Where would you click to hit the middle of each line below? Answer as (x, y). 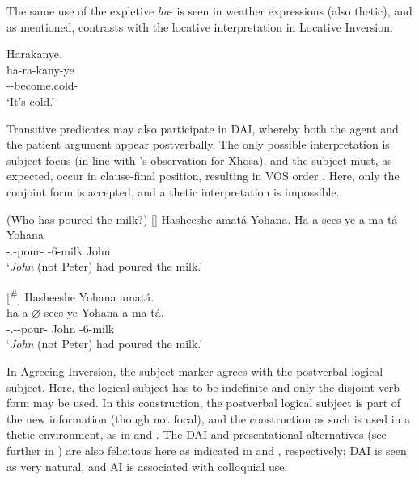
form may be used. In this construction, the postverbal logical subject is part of (204, 403)
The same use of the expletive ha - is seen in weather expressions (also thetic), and (209, 11)
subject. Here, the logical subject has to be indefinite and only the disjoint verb (203, 387)
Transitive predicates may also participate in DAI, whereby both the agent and (203, 128)
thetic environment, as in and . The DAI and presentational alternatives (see (197, 434)
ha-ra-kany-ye (40, 69)
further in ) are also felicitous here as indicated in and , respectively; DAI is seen (207, 450)
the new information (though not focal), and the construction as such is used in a (209, 418)
